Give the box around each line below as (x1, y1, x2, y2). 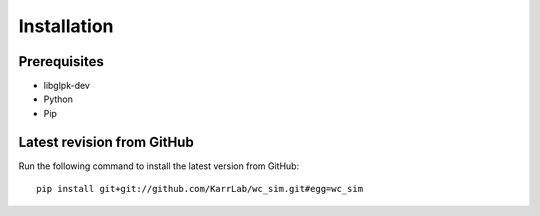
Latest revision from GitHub (18, 133, 194, 150)
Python (43, 93, 74, 105)
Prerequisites (18, 53, 104, 70)
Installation (18, 15, 114, 37)
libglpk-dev (43, 80, 90, 92)
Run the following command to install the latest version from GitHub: (18, 160, 300, 172)
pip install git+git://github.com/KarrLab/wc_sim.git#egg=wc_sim (36, 183, 364, 195)
